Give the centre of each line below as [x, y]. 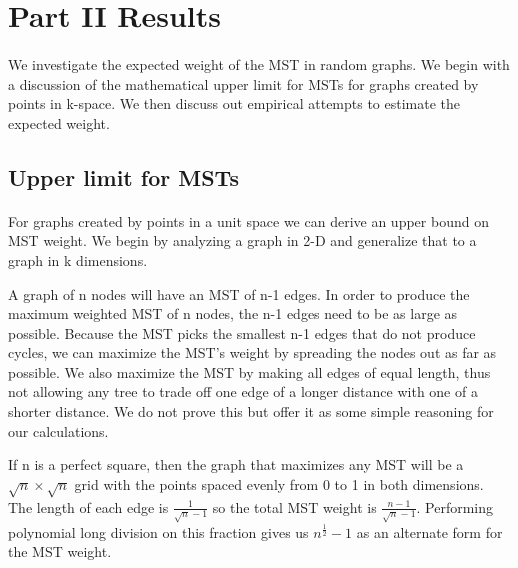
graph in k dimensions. [78, 259]
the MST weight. [60, 551]
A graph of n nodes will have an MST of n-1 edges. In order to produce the [239, 293]
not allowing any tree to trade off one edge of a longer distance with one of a [243, 391]
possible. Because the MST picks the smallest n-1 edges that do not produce [242, 332]
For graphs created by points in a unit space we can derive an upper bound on [248, 220]
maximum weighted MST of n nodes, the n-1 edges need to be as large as [233, 313]
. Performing [455, 506]
